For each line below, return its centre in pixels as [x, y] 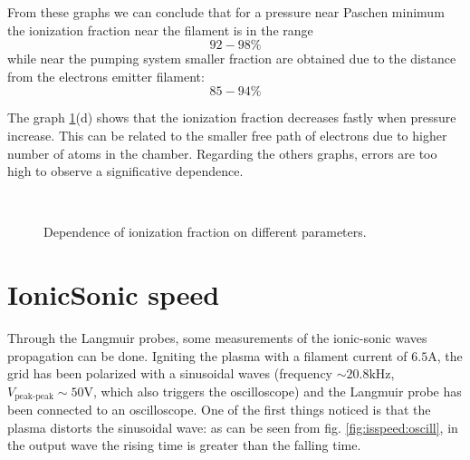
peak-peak [34, 397]
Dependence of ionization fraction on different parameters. [205, 232]
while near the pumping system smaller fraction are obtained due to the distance [232, 59]
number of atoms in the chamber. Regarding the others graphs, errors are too [222, 153]
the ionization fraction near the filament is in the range [160, 29]
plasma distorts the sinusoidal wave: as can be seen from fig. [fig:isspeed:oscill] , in [233, 427]
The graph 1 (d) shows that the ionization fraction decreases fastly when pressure [232, 117]
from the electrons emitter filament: [106, 76]
